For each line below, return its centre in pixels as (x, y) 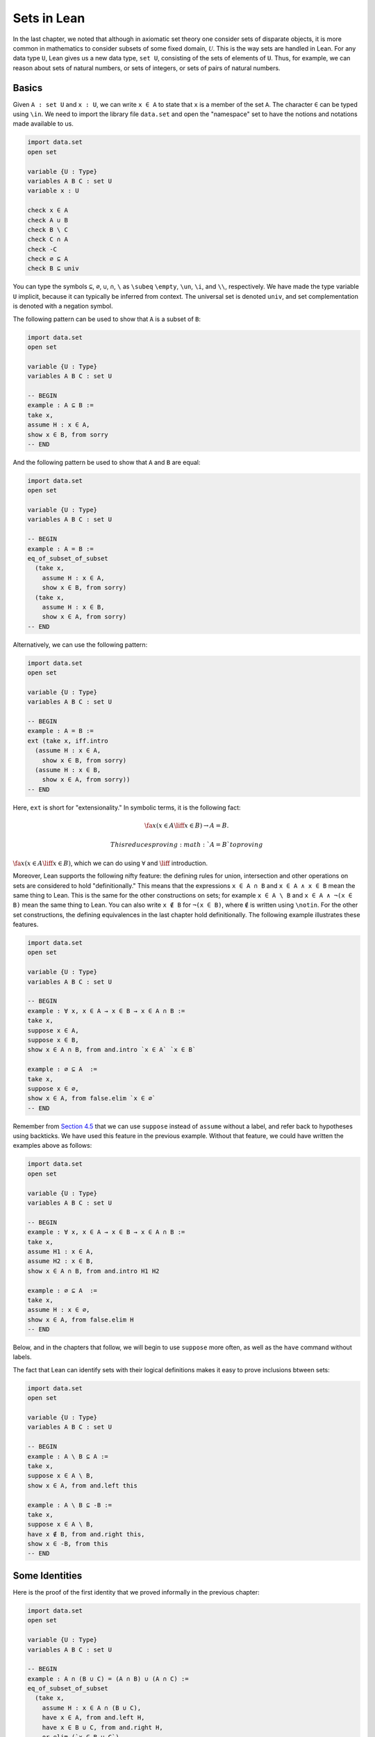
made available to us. (43, 124)
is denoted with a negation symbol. (63, 306)
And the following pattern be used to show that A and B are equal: (107, 462)
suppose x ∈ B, (53, 1040)
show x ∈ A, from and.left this (83, 1485)
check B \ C (48, 230)
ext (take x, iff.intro (68, 741)
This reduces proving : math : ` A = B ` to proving (186, 845)
